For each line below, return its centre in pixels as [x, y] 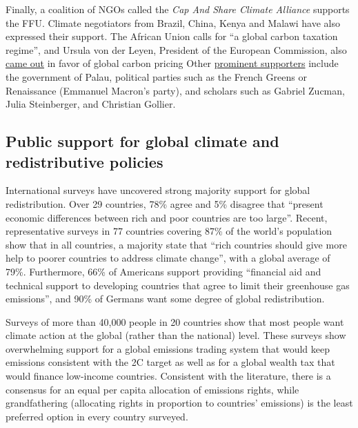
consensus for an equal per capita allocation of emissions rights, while [152, 389]
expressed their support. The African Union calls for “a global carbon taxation [172, 36]
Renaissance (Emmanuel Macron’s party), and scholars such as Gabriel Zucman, [175, 90]
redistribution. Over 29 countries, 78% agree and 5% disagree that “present [165, 203]
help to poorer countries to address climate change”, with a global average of [168, 258]
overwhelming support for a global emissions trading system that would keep [168, 348]
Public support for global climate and [142, 141]
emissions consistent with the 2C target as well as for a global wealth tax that [170, 362]
